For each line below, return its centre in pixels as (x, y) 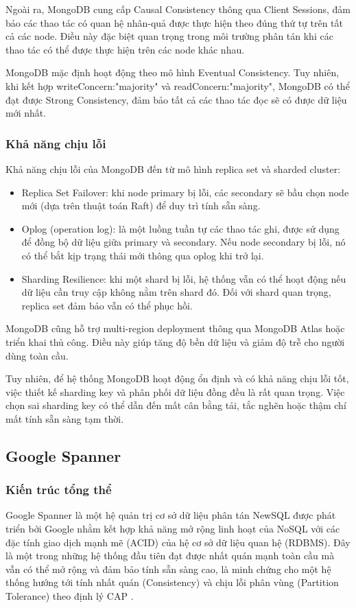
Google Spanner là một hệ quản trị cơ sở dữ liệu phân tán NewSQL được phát (171, 515)
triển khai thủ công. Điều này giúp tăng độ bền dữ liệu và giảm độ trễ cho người (175, 341)
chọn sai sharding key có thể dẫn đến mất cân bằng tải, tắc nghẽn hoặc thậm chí (176, 405)
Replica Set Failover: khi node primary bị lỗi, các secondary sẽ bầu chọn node (185, 192)
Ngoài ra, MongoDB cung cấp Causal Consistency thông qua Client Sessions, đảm (178, 9)
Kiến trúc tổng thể (59, 490)
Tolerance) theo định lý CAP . (70, 596)
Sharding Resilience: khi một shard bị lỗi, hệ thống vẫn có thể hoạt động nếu (184, 278)
